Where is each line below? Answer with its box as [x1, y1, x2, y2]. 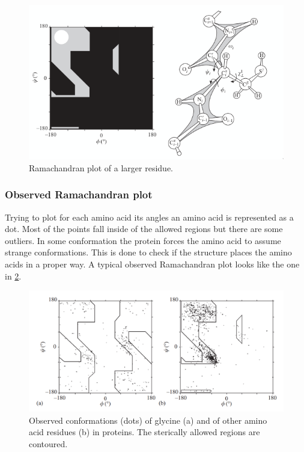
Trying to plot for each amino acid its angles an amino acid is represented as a [5, 210, 294, 223]
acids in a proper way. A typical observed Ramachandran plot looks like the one [5, 258, 300, 270]
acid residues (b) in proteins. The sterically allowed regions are [29, 426, 260, 438]
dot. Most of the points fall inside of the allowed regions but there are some [5, 222, 283, 235]
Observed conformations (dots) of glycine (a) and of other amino [29, 414, 267, 426]
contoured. [29, 438, 68, 450]
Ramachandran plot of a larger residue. [29, 161, 174, 174]
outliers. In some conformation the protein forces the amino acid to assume [5, 234, 281, 246]
